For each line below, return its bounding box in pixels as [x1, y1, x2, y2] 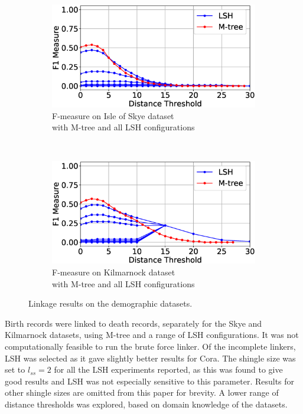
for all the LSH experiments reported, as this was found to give [54, 363, 283, 376]
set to [5, 363, 25, 376]
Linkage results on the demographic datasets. [28, 297, 193, 310]
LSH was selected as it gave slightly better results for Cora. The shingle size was [5, 351, 296, 364]
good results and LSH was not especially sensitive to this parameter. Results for [5, 374, 295, 387]
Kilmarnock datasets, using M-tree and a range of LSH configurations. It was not [5, 328, 299, 341]
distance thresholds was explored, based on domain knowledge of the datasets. [5, 397, 288, 410]
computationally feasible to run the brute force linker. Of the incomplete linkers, [5, 340, 296, 352]
